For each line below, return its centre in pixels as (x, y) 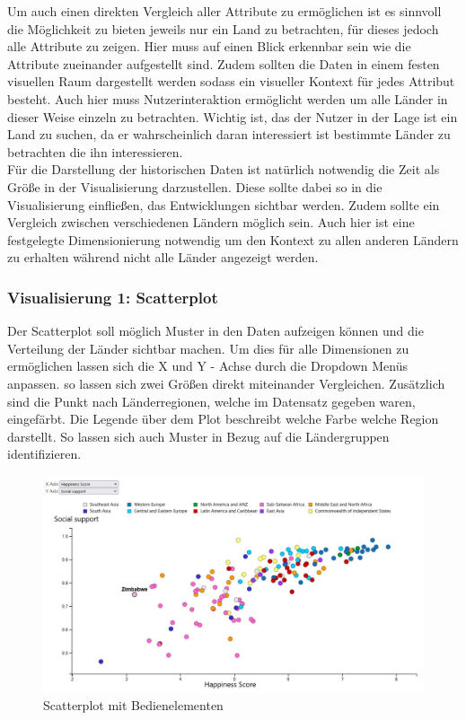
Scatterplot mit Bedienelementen (133, 705)
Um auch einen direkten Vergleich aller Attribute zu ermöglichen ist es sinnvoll (224, 11)
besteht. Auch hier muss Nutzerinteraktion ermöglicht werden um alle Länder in (228, 98)
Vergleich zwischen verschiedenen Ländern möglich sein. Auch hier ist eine (211, 222)
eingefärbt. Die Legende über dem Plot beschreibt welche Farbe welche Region (223, 419)
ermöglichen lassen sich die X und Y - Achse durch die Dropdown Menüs (207, 366)
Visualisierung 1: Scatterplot (113, 297)
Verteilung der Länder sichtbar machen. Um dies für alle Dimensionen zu (208, 348)
